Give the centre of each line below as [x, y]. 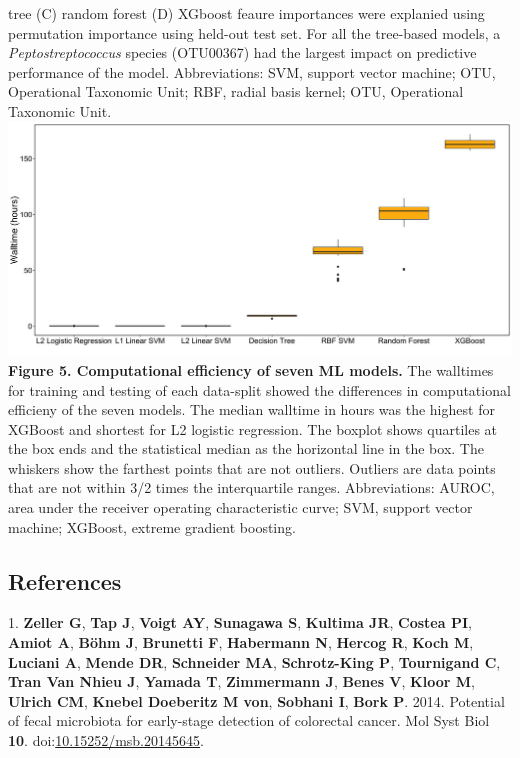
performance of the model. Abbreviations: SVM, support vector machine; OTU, [252, 71]
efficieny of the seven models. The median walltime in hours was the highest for [251, 409]
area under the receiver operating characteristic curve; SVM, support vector [240, 507]
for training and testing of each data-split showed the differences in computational [259, 389]
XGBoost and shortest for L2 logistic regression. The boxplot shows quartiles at [253, 428]
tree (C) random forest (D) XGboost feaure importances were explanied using [246, 13]
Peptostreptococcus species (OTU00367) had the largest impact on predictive [242, 52]
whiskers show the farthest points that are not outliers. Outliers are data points [252, 467]
